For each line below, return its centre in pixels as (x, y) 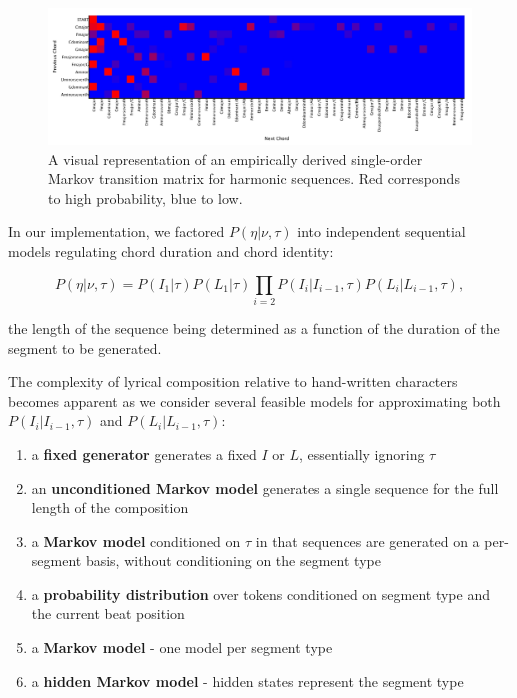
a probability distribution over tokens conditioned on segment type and (260, 593)
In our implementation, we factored (116, 231)
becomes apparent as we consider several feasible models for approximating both (254, 400)
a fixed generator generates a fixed (144, 453)
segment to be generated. (85, 347)
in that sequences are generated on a (367, 540)
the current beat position (108, 613)
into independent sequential (381, 231)
